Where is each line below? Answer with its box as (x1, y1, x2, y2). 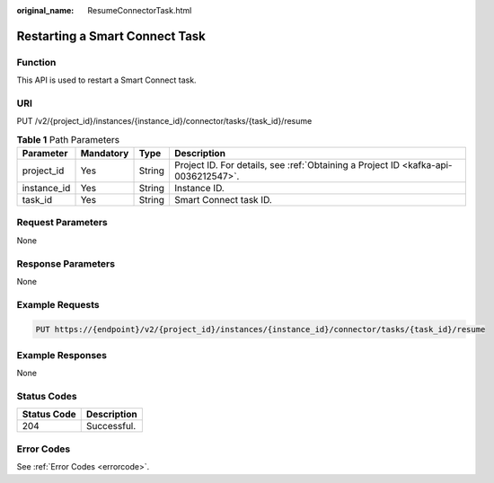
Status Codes (16, 391, 77, 402)
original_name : (16, 5, 75, 15)
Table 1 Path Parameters (16, 133, 120, 145)
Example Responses (16, 348, 108, 361)
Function (16, 56, 57, 68)
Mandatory (80, 147, 129, 160)
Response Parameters (16, 257, 116, 269)
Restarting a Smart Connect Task (16, 28, 207, 44)
